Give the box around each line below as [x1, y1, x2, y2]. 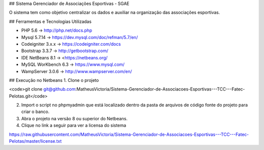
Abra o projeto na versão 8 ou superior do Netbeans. [21, 115, 128, 121]
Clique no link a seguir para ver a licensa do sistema [21, 122, 127, 129]
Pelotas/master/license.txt [9, 138, 62, 144]
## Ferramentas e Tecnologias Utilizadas [9, 19, 92, 24]
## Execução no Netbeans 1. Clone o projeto [9, 77, 99, 83]
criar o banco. [21, 109, 50, 114]
